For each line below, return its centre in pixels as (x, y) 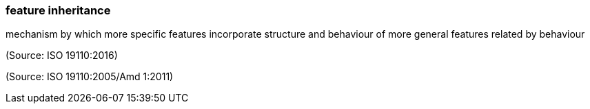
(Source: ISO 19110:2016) (62, 56)
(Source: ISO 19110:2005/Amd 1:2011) (90, 77)
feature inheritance (58, 10)
